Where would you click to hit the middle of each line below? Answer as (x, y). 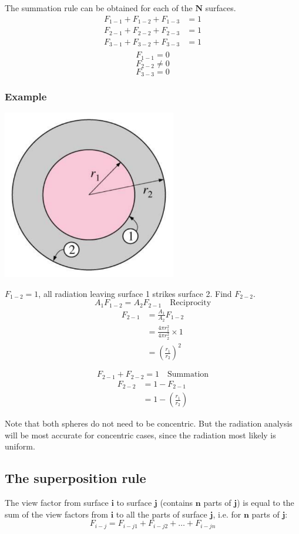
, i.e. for (227, 514)
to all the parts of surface (162, 514)
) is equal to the (266, 503)
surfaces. (221, 8)
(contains (177, 503)
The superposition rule (75, 478)
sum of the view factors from (56, 514)
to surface (134, 503)
